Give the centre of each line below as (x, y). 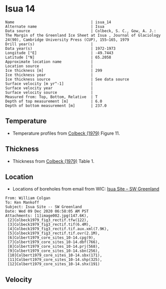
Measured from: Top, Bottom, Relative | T (52, 97)
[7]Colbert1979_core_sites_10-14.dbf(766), (54, 242)
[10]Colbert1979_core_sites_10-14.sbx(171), (55, 255)
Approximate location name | (49, 62)
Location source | (49, 66)
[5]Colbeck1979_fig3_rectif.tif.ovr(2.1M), (54, 233)
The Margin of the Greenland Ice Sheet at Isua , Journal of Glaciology (83, 35)
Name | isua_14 (58, 22)
